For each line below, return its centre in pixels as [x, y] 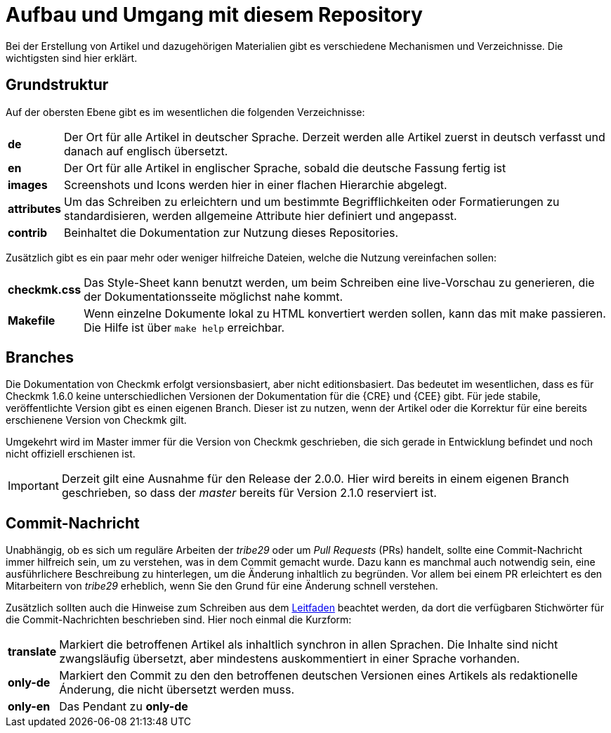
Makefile [32, 320]
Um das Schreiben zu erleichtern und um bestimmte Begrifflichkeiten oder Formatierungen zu [312, 201]
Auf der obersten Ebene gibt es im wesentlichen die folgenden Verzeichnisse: [185, 112]
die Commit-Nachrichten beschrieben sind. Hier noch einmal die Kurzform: [179, 620]
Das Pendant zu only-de [124, 707]
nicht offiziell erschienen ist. [71, 454]
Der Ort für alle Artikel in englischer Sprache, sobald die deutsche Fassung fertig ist [285, 168]
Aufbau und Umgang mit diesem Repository [214, 15]
